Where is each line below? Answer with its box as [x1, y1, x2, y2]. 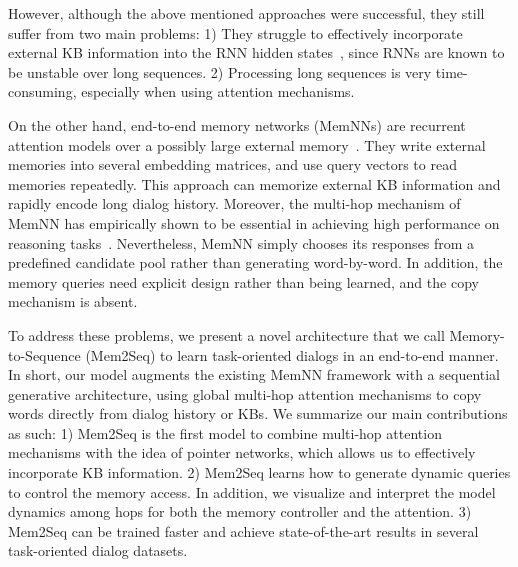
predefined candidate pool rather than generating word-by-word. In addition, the [8, 252, 503, 273]
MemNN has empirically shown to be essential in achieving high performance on [8, 212, 500, 233]
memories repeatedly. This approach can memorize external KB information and [8, 173, 501, 194]
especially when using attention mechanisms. [81, 81, 355, 102]
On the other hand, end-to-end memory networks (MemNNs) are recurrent [8, 114, 466, 135]
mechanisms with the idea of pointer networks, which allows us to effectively [8, 442, 476, 463]
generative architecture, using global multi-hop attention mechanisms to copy [8, 383, 482, 404]
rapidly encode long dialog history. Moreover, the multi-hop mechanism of [8, 193, 461, 214]
